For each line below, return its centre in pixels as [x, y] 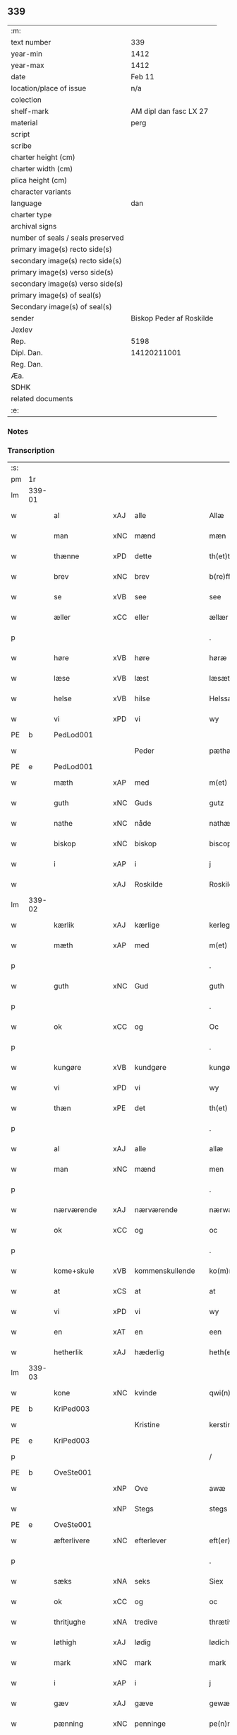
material [24, 122]
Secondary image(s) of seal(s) [61, 306]
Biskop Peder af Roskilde [172, 318]
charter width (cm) [42, 168]
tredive [146, 1622]
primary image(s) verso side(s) [62, 272]
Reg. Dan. [27, 364]
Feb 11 [143, 76]
